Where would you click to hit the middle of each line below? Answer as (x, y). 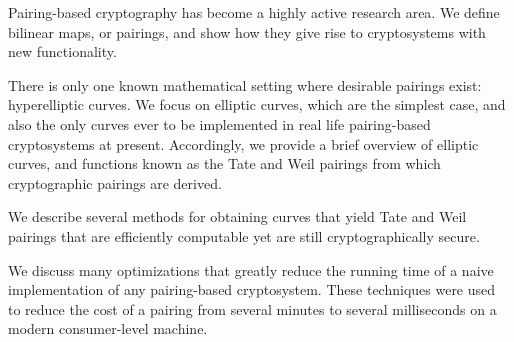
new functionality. (62, 51)
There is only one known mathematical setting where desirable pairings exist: (245, 84)
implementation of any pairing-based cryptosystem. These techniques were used (252, 289)
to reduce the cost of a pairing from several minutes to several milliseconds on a (252, 308)
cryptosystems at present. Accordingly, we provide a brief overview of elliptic (243, 143)
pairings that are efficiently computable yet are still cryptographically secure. (244, 235)
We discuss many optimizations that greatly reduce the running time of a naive (251, 269)
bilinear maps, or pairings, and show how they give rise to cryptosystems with (247, 31)
